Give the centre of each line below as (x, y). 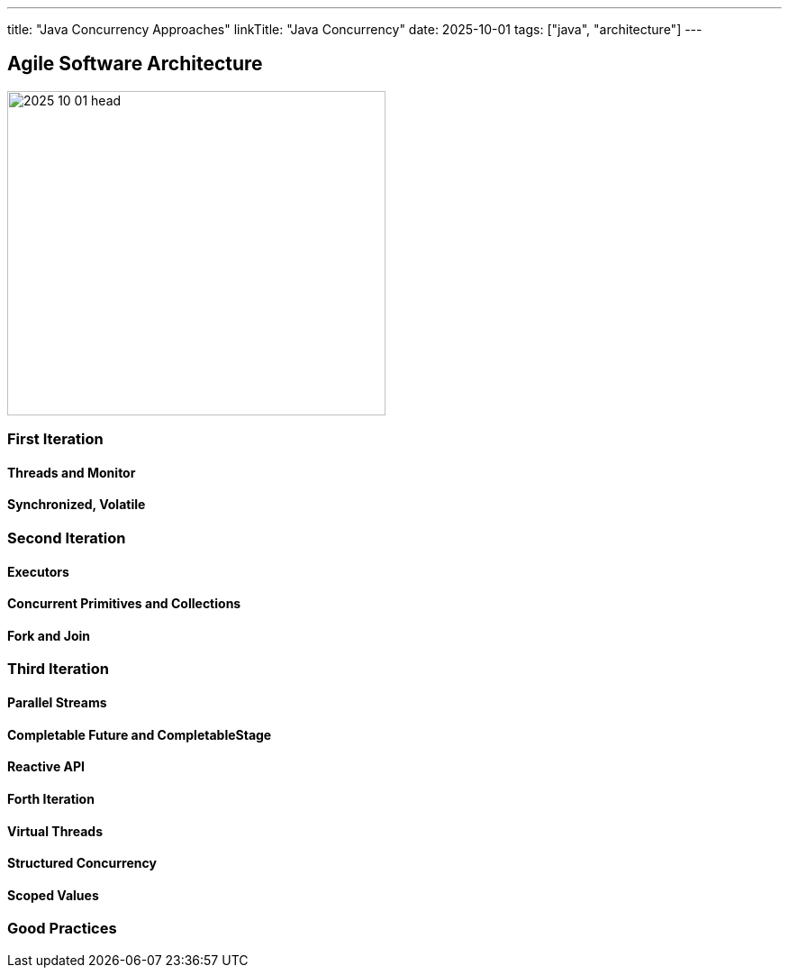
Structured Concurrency (82, 863)
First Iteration (55, 439)
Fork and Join (49, 635)
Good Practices (62, 929)
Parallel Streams (57, 703)
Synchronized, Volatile (77, 505)
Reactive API (46, 767)
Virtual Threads (55, 831)
